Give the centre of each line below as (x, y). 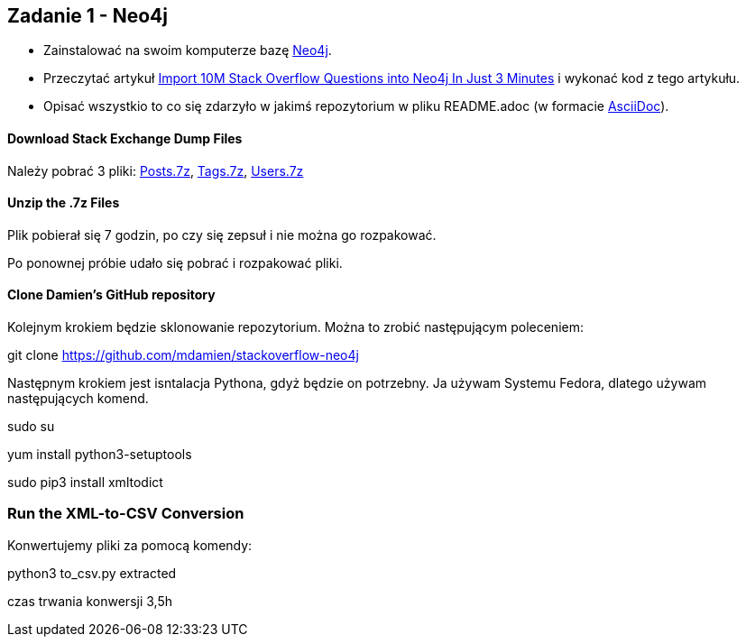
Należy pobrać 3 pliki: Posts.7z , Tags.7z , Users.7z (156, 170)
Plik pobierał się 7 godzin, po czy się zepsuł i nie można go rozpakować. (222, 235)
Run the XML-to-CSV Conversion (126, 514)
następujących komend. (78, 399)
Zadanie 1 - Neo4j (87, 16)
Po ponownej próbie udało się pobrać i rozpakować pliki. (175, 262)
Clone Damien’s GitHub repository (111, 295)
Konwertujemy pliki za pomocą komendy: (130, 545)
